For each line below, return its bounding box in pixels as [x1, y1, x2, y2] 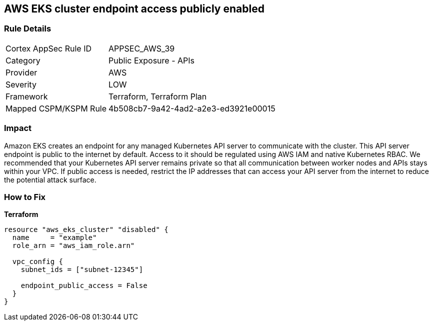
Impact [4, 123, 32, 133]
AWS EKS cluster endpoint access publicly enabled [4, 2, 264, 15]
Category [5, 55, 40, 65]
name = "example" [12, 233, 97, 242]
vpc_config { [12, 257, 63, 266]
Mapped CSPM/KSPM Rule [5, 103, 107, 113]
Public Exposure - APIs [108, 55, 194, 65]
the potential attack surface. [4, 175, 96, 184]
